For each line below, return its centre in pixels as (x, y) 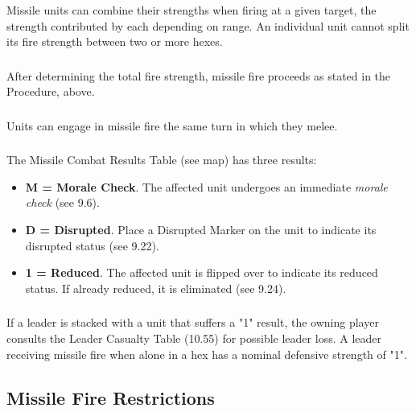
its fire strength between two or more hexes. (115, 41)
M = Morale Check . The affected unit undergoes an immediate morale (206, 186)
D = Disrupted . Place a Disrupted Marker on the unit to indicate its (201, 230)
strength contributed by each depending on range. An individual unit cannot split (208, 25)
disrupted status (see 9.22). (92, 245)
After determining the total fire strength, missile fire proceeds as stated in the (199, 75)
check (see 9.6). (62, 202)
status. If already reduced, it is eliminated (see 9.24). (156, 288)
